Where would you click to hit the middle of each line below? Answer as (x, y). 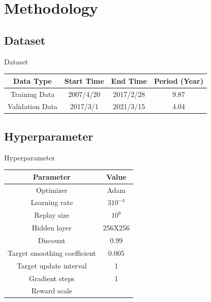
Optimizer (52, 190)
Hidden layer (52, 228)
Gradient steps (52, 278)
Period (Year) (178, 80)
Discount (52, 240)
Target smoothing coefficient (52, 253)
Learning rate (52, 202)
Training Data (33, 94)
